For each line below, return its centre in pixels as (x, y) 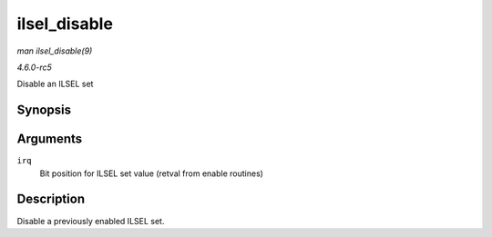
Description (51, 199)
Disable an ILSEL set (55, 84)
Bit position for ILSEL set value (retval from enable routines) (152, 173)
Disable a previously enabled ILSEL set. (91, 221)
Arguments (50, 139)
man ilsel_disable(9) (55, 51)
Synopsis (44, 110)
